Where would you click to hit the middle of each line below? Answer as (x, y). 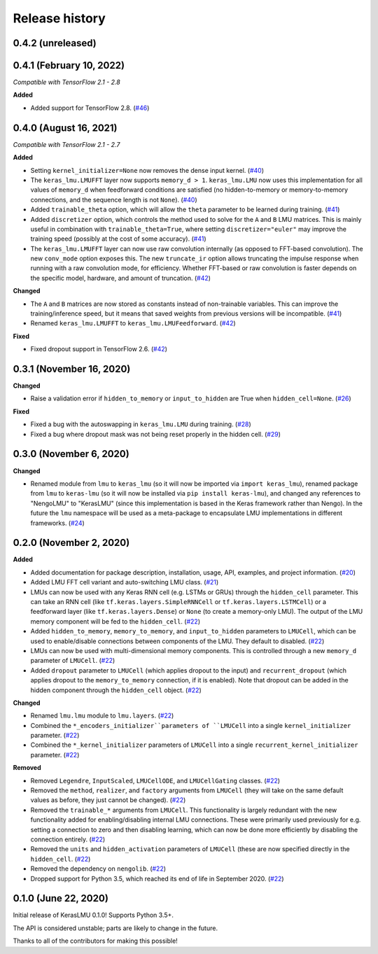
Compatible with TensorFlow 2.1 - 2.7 (66, 144)
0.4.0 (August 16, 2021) (65, 128)
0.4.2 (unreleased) (55, 43)
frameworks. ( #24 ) (58, 523)
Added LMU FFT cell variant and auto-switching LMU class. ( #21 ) (125, 582)
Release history (59, 18)
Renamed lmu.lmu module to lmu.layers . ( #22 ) (102, 716)
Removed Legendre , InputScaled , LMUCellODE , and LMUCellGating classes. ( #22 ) (155, 780)
